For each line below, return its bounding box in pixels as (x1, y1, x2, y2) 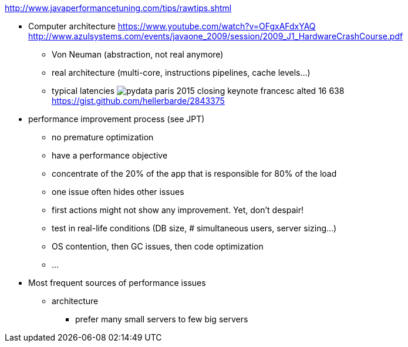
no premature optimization (52, 132, 154, 142)
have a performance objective (52, 150, 168, 160)
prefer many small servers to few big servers (75, 314, 248, 324)
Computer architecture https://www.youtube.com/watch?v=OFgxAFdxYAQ (28, 21, 316, 31)
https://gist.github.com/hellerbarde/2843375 (52, 96, 225, 106)
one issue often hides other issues (52, 187, 184, 197)
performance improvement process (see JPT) (28, 114, 205, 124)
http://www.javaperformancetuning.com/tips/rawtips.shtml (5, 3, 232, 13)
